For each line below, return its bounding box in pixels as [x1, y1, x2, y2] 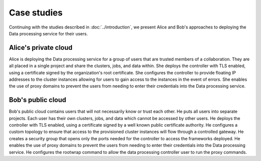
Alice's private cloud [9, 44, 72, 52]
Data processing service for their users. [9, 30, 88, 36]
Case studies [9, 7, 63, 18]
